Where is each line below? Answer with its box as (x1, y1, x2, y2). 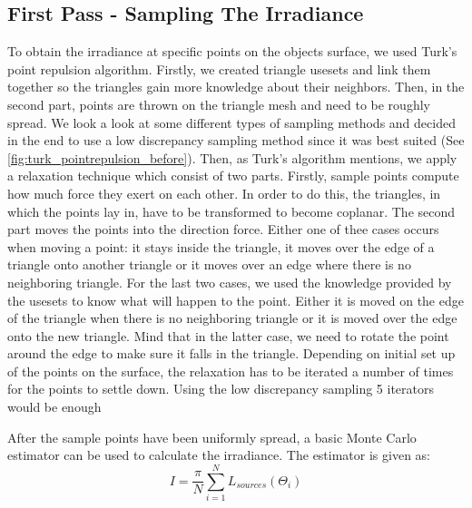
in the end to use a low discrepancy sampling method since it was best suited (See (7, 131, 465, 150)
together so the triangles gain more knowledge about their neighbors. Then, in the (7, 77, 465, 96)
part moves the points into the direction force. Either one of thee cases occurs (7, 220, 439, 239)
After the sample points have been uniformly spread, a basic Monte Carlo (7, 427, 417, 446)
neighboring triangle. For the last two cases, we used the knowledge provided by (7, 272, 452, 291)
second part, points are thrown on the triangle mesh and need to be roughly (7, 94, 430, 113)
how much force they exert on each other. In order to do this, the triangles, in (7, 183, 441, 202)
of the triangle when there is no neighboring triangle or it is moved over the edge (7, 308, 457, 327)
